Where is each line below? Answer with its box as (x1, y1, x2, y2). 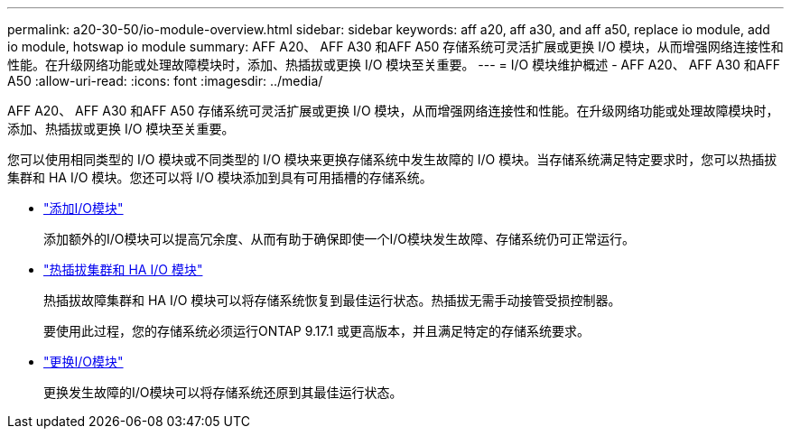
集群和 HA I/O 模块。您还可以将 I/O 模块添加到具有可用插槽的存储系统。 (7, 170, 433, 185)
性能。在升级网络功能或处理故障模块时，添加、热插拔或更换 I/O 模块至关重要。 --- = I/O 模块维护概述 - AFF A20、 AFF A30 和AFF (7, 57, 781, 72)
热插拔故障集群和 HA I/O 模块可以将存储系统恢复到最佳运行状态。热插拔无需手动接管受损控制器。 (43, 292, 621, 308)
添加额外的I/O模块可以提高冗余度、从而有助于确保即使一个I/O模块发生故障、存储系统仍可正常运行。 (43, 231, 636, 246)
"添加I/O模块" (43, 200, 124, 216)
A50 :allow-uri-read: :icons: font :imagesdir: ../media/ (7, 73, 323, 88)
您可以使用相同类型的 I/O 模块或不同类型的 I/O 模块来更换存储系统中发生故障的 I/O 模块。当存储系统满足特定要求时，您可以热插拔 (7, 152, 777, 167)
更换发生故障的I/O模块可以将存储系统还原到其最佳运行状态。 (43, 385, 403, 400)
